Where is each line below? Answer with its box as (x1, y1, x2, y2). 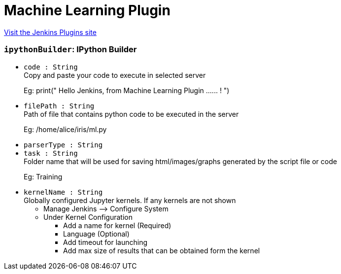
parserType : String (24, 140, 103, 149)
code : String (24, 63, 78, 71)
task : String (24, 149, 78, 157)
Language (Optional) (63, 229, 130, 238)
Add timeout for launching (63, 238, 148, 246)
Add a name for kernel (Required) (63, 221, 171, 230)
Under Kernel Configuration (43, 212, 133, 221)
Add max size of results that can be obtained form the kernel (63, 246, 260, 255)
